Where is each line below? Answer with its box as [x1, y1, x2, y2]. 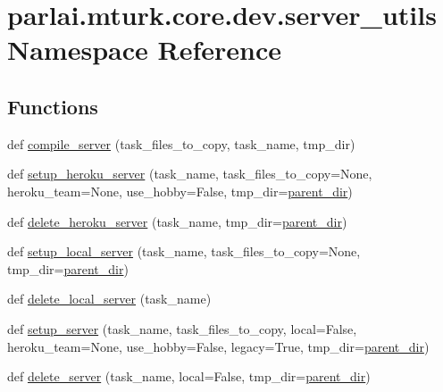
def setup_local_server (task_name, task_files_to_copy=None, [7, 242, 361, 261]
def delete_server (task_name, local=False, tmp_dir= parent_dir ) [7, 367, 371, 386]
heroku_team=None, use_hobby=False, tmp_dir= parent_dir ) [7, 181, 353, 200]
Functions [7, 92, 98, 120]
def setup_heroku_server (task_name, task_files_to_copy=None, [7, 164, 372, 183]
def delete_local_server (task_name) [7, 289, 212, 308]
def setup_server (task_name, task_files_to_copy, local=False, [7, 319, 357, 338]
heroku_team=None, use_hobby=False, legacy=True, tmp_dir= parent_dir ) [7, 337, 430, 355]
